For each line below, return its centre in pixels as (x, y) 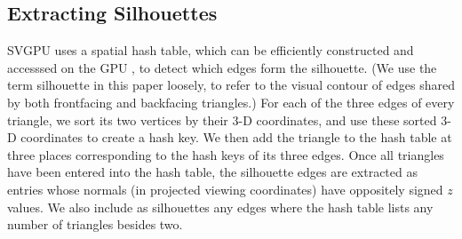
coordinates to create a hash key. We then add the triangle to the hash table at (236, 137)
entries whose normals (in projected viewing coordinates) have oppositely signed (225, 189)
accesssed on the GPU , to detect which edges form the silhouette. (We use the (222, 67)
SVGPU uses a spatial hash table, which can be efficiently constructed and (211, 50)
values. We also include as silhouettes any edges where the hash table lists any (220, 207)
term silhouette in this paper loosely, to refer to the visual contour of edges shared (231, 85)
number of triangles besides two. (95, 224)
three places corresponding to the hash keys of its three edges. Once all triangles (226, 154)
